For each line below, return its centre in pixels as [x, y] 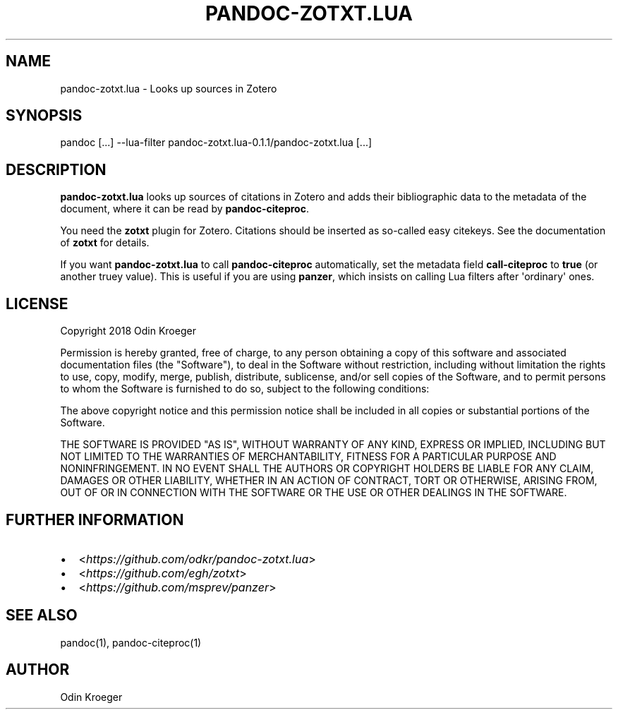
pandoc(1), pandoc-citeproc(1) [131, 642]
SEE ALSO [42, 615]
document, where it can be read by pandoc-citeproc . [184, 209]
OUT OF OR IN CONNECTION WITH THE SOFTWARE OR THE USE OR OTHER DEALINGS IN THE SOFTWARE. [314, 493]
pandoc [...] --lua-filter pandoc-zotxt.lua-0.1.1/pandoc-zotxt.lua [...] [216, 143]
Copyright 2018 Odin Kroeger [128, 331]
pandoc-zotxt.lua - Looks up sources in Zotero [169, 88]
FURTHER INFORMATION [95, 519]
